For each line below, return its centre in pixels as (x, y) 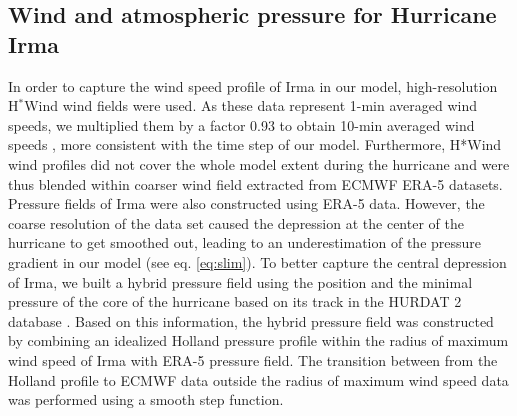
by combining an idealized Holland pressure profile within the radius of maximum (258, 340)
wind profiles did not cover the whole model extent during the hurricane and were (259, 163)
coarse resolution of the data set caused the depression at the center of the (236, 222)
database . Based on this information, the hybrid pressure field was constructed (251, 320)
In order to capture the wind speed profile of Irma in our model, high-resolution (253, 85)
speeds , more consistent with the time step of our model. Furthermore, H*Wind (255, 144)
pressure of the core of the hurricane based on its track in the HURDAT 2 (235, 301)
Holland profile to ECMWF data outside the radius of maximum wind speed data (258, 379)
